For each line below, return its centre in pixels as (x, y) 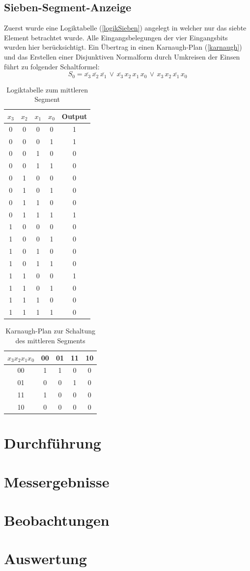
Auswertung (45, 558)
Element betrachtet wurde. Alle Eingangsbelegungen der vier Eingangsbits (116, 37)
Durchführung (53, 443)
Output (74, 116)
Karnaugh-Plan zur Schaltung (50, 331)
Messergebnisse (57, 481)
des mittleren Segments (50, 340)
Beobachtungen (57, 520)
